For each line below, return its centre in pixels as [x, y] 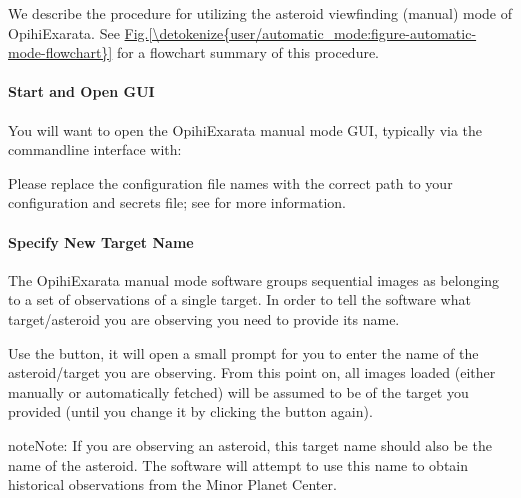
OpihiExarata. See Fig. [78, 32]
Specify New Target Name [101, 241]
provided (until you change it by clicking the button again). [190, 411]
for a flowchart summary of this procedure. [248, 52]
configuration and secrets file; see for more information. [177, 202]
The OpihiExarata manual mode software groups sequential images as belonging [254, 279]
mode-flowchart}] [60, 52]
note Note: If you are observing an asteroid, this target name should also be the [250, 444]
